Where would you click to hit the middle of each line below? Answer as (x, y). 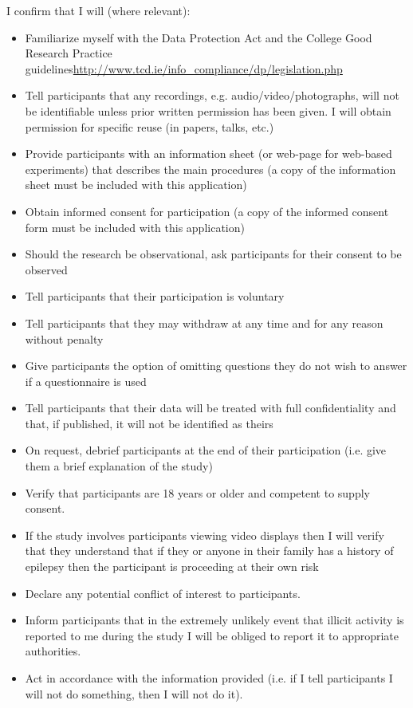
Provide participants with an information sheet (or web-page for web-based (208, 153)
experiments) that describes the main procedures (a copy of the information (210, 169)
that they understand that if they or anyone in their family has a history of (209, 551)
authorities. (53, 651)
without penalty (64, 338)
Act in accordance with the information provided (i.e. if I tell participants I (209, 678)
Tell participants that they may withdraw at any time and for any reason (204, 323)
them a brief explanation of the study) (119, 466)
